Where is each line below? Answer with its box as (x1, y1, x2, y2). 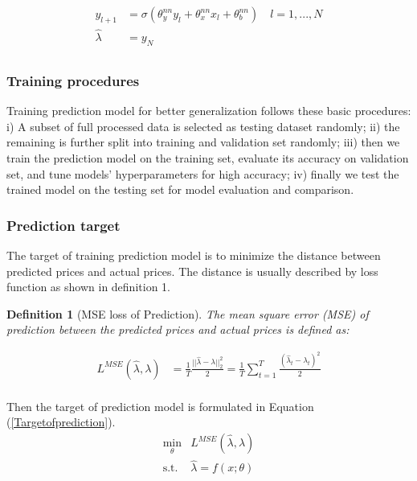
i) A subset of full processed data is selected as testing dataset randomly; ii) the (6, 117, 400, 134)
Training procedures (6, 70, 140, 90)
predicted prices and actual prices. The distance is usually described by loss (6, 262, 378, 279)
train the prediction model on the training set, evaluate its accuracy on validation (6, 149, 409, 166)
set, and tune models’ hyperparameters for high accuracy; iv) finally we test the (6, 165, 399, 182)
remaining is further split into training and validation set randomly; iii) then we (6, 134, 400, 150)
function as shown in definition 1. (6, 278, 170, 295)
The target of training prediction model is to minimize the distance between (6, 246, 381, 263)
